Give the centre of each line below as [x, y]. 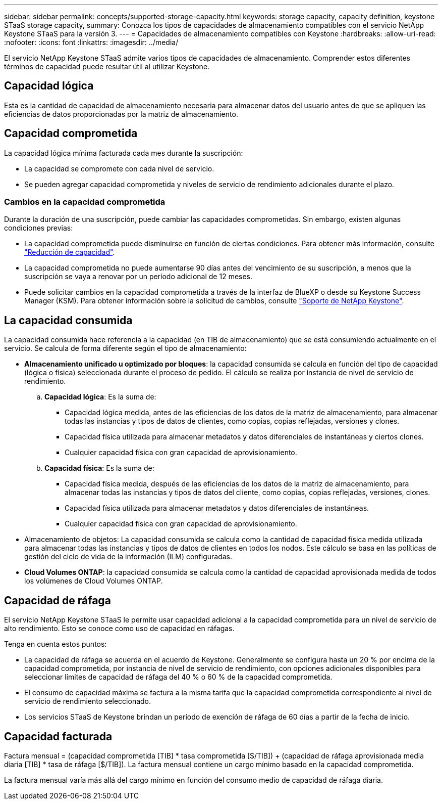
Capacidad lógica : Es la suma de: [100, 397]
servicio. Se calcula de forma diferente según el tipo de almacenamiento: [125, 348]
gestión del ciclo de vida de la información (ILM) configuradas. [128, 557]
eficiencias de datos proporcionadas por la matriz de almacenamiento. [121, 114]
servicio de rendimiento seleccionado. [88, 701]
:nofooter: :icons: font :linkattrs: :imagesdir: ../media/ [91, 42]
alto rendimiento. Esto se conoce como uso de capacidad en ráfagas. [119, 629]
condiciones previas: [39, 228]
